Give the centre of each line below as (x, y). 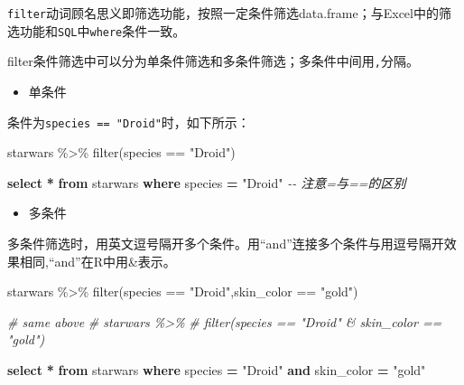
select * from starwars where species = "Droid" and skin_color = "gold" (217, 369)
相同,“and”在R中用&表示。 (97, 261)
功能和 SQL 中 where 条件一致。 (102, 30)
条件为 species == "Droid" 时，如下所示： (129, 122)
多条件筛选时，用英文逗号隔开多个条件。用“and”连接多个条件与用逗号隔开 (226, 243)
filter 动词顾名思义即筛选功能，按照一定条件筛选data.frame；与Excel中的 (223, 13)
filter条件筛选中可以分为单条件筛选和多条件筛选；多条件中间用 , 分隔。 (213, 61)
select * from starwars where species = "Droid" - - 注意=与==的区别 (207, 182)
